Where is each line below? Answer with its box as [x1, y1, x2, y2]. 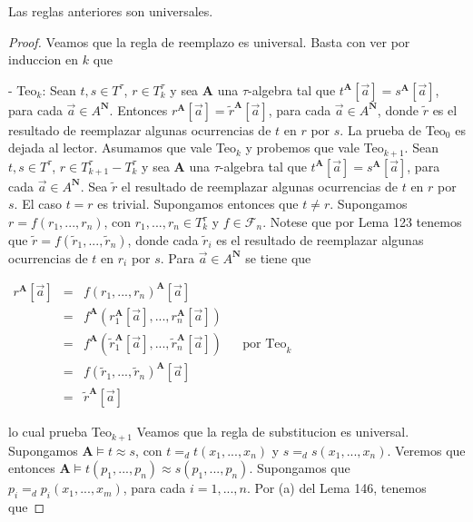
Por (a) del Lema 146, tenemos [254, 478, 427, 497]
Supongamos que [256, 458, 350, 478]
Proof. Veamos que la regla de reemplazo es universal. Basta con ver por [8, 32, 410, 51]
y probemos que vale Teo [245, 138, 384, 157]
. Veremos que [387, 440, 466, 459]
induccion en [8, 50, 79, 69]
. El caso [14, 194, 62, 213]
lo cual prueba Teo [8, 422, 112, 441]
